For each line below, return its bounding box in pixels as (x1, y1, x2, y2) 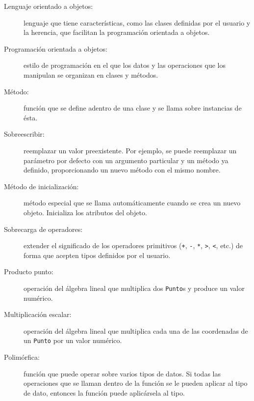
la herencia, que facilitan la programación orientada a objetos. (24, 27, 210, 37)
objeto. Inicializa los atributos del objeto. (24, 207, 147, 217)
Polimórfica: (4, 352, 40, 362)
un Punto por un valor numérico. (24, 335, 122, 345)
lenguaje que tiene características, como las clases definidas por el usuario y (24, 17, 251, 28)
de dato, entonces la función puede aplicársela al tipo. (24, 387, 185, 398)
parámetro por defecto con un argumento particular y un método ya (24, 155, 229, 165)
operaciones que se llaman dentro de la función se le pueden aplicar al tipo (24, 378, 248, 388)
